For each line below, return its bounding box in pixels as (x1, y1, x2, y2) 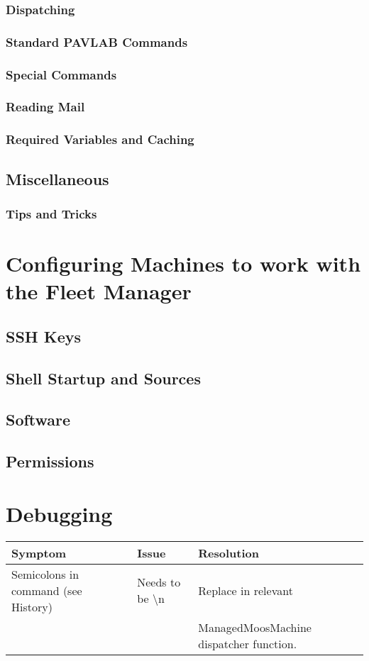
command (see (11, 582, 82, 599)
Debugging (6, 499, 113, 528)
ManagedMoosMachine (198, 618, 312, 635)
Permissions (6, 450, 94, 472)
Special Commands (6, 65, 117, 83)
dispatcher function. (198, 635, 297, 652)
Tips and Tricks (6, 204, 97, 222)
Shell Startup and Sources (6, 367, 201, 389)
